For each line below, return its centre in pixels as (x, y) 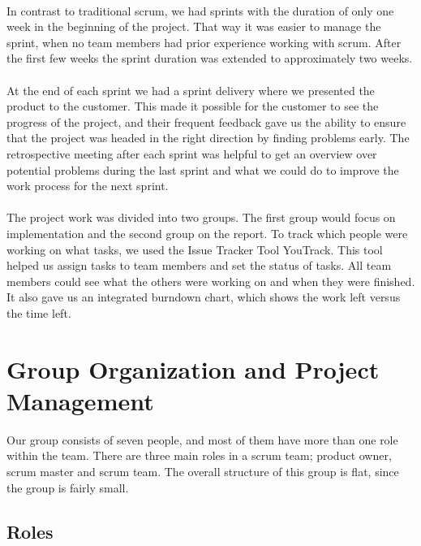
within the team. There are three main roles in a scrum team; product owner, (199, 455)
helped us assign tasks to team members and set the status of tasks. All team (199, 265)
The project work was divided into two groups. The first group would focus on (201, 217)
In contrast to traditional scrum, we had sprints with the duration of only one (200, 10)
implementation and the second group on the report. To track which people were (207, 233)
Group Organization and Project (193, 368)
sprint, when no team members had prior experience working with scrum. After (204, 42)
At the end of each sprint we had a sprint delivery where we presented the (191, 90)
